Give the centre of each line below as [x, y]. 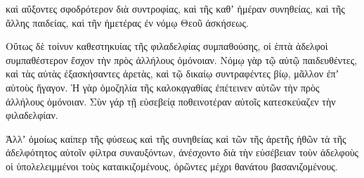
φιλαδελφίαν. [32, 115]
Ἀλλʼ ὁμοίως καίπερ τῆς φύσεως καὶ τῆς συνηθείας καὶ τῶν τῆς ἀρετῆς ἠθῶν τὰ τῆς [176, 138]
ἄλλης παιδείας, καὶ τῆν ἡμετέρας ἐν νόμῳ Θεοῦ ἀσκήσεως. [127, 22]
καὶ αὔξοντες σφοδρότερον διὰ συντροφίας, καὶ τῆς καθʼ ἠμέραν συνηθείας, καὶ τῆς [175, 8]
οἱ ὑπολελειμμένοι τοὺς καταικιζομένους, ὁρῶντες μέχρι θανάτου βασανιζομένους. [172, 166]
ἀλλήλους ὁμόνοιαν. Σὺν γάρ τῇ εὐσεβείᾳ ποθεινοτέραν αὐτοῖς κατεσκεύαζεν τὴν [171, 101]
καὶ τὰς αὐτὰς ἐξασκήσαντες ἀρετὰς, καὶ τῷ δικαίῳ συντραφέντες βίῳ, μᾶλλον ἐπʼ [173, 74]
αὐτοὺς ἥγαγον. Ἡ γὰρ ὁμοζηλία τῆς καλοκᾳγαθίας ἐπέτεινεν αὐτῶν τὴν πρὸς [163, 87]
